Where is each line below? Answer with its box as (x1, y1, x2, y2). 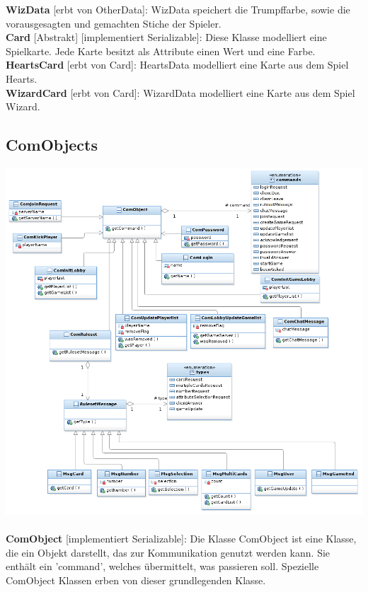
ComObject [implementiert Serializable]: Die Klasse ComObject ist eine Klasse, (6, 531, 357, 546)
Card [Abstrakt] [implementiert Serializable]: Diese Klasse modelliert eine (6, 30, 327, 45)
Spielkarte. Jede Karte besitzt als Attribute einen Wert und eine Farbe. (6, 43, 316, 58)
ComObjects (6, 134, 98, 156)
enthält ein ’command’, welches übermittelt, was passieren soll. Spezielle (6, 559, 319, 574)
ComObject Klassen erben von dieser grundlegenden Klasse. (6, 572, 266, 587)
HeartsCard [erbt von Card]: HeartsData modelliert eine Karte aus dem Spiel (6, 57, 349, 72)
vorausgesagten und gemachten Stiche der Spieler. (6, 16, 222, 30)
